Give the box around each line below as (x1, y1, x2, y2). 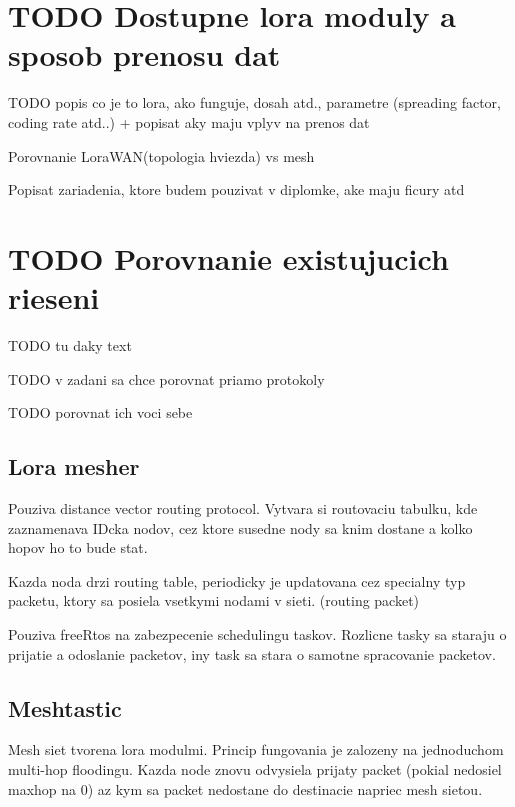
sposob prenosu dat (8, 34, 281, 75)
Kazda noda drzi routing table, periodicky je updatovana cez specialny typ (8, 570, 466, 591)
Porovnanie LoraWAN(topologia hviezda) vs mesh (8, 145, 315, 166)
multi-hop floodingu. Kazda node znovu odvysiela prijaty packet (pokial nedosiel (8, 758, 502, 779)
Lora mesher (8, 451, 140, 482)
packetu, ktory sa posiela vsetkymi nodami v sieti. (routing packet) (8, 590, 420, 611)
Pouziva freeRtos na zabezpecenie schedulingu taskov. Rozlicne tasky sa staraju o (8, 623, 507, 644)
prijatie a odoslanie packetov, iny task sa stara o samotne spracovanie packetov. (8, 643, 496, 664)
